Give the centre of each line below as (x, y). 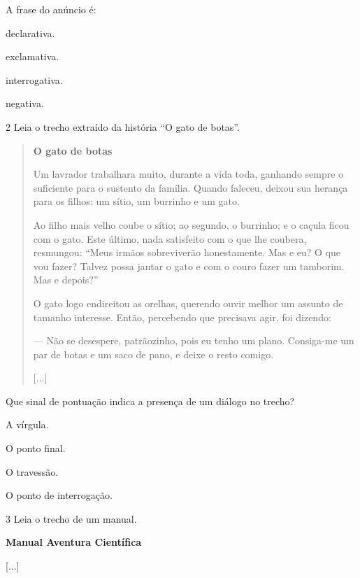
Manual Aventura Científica (74, 542)
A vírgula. (27, 424)
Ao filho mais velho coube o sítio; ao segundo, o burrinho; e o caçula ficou (191, 224)
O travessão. (32, 471)
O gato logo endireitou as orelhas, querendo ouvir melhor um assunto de (188, 303)
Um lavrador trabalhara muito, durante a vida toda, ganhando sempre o (188, 174)
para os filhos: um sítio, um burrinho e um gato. (136, 201)
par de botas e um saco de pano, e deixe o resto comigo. (153, 354)
